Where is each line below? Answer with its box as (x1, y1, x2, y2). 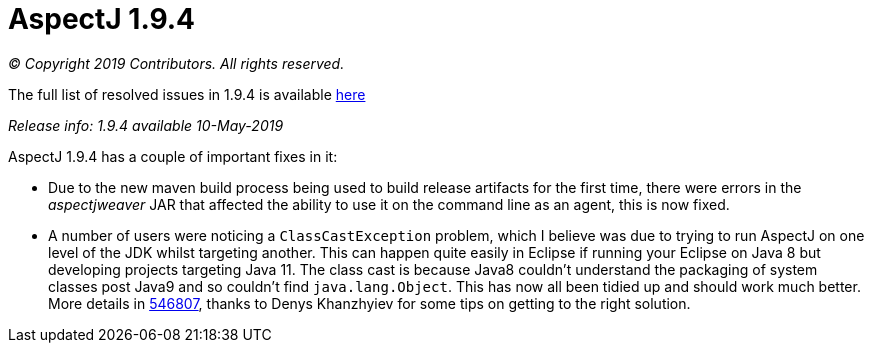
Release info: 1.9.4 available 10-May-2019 (8, 116, 284, 134)
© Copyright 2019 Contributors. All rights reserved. (8, 54, 345, 72)
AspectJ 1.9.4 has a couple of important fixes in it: (8, 147, 338, 165)
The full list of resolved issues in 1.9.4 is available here (8, 85, 366, 103)
